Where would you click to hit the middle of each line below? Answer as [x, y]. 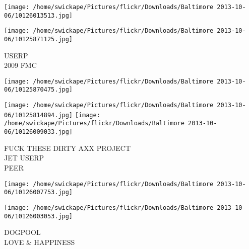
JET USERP [24, 158]
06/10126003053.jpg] [39, 216]
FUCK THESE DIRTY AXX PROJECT [68, 148]
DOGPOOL [22, 232]
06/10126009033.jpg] [39, 132]
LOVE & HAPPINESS [40, 242]
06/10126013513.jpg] [39, 15]
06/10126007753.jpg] [39, 192]
